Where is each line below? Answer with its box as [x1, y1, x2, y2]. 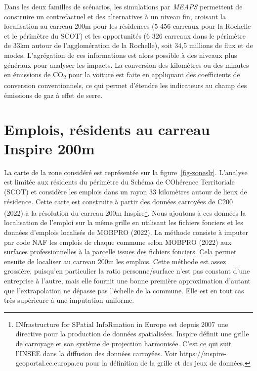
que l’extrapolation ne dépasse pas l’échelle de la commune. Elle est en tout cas [4, 285, 244, 295]
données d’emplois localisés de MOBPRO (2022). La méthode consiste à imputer [4, 227, 248, 237]
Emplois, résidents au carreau [4, 119, 210, 139]
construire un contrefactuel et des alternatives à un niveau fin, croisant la [4, 11, 226, 21]
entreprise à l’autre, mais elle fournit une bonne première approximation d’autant [4, 275, 251, 285]
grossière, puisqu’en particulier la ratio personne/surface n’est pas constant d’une [4, 266, 250, 276]
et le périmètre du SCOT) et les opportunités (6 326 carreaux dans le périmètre [4, 30, 246, 41]
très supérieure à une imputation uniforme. [4, 295, 134, 305]
